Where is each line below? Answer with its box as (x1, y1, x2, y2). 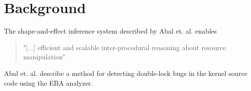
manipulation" (23, 52, 65, 62)
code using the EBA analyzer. (4, 77, 93, 88)
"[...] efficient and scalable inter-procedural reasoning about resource (23, 42, 226, 52)
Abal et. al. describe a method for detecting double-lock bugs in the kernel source (4, 68, 248, 78)
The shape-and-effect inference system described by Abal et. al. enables (4, 26, 217, 36)
